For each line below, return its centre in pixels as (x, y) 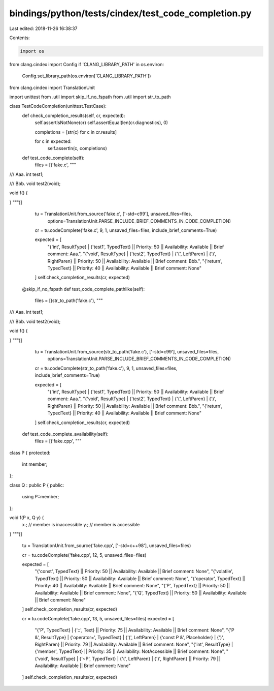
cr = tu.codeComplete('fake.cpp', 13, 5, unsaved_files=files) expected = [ (98, 618)
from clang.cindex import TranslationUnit (52, 87)
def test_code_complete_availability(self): (65, 434)
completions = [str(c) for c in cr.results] (76, 132)
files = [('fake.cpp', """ (58, 441)
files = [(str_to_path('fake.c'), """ (69, 301)
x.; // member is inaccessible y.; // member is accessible (81, 525)
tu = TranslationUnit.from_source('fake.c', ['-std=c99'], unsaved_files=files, (113, 214)
